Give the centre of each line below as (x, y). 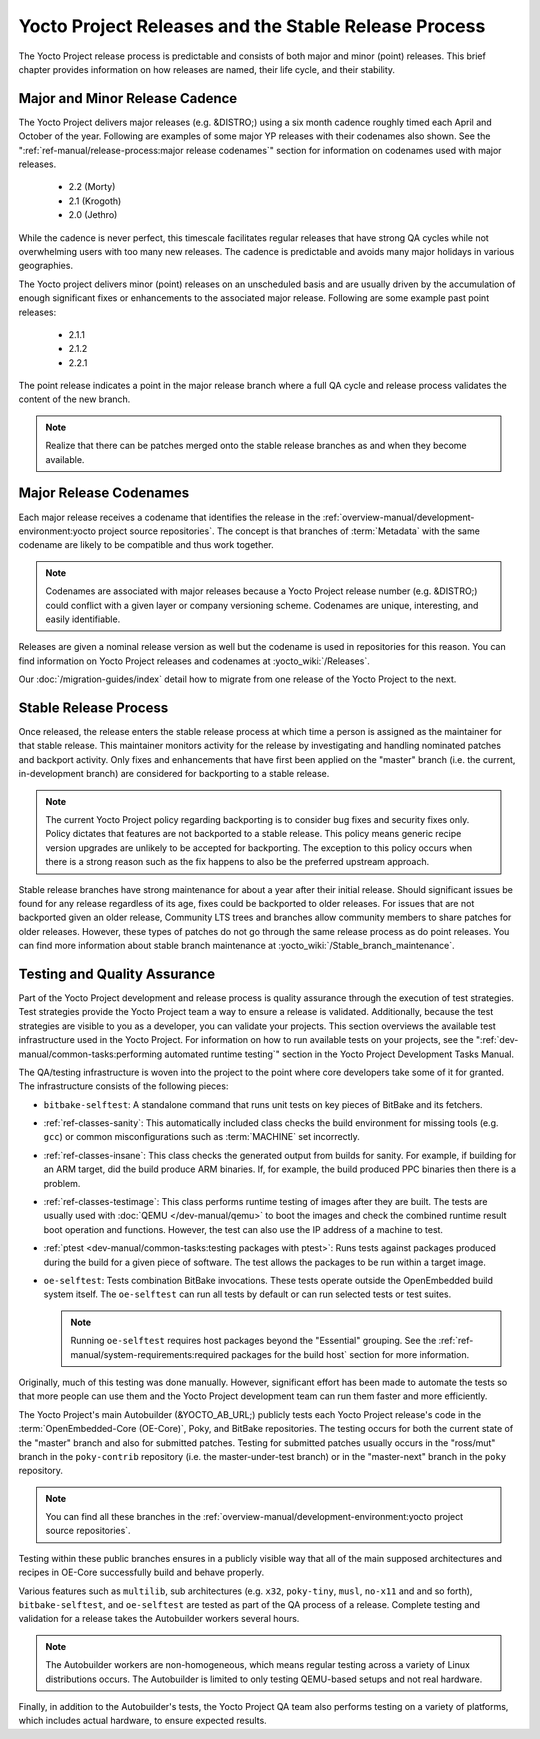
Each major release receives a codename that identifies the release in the (169, 517)
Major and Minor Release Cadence (128, 98)
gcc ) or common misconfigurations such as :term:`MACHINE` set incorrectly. (201, 1137)
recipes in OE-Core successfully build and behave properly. (141, 1572)
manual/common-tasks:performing (90, 1054)
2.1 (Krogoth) (95, 201)
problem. (62, 1183)
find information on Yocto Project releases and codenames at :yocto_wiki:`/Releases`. (194, 661)
